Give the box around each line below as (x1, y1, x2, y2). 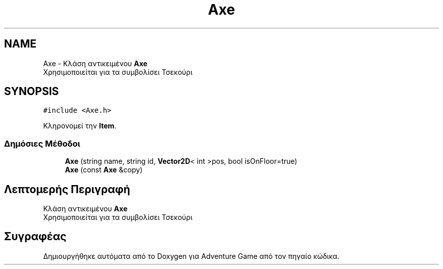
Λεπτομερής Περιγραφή (4, 183, 130, 196)
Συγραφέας (4, 230, 67, 243)
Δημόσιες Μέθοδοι (4, 138, 80, 149)
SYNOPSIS (4, 85, 59, 98)
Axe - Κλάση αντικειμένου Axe (43, 59, 148, 68)
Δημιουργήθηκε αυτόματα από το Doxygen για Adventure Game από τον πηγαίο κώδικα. (43, 251, 340, 260)
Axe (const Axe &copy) (65, 165, 143, 174)
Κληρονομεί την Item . (43, 121, 117, 130)
